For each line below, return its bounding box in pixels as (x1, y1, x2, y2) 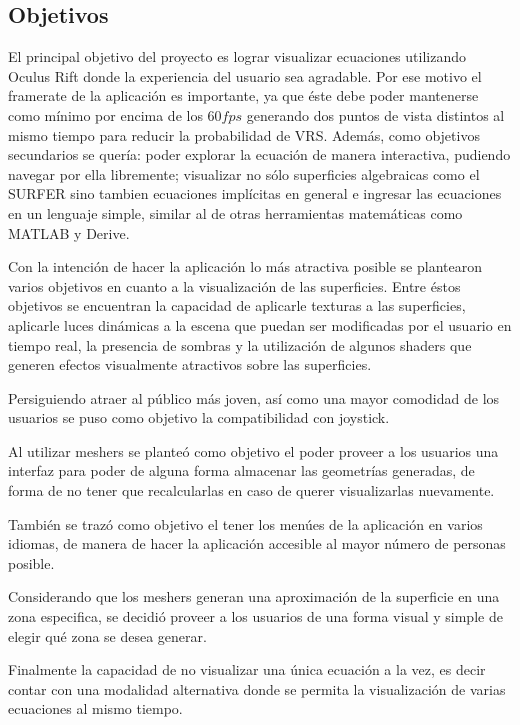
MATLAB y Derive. (8, 222, 130, 243)
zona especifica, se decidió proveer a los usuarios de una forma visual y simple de (8, 606, 503, 627)
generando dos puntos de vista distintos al (246, 104, 505, 125)
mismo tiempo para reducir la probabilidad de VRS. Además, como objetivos (8, 124, 480, 145)
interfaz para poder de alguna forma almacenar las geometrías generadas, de (8, 460, 475, 481)
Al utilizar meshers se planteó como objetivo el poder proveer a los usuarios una (8, 440, 499, 461)
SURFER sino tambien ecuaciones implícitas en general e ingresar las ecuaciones (8, 183, 502, 204)
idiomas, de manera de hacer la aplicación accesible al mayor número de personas (8, 533, 506, 554)
